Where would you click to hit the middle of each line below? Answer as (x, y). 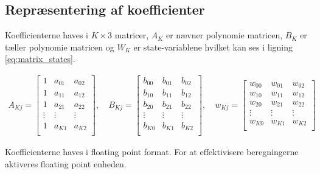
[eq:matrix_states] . (40, 59)
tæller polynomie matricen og (60, 47)
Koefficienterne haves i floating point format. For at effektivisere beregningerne (152, 152)
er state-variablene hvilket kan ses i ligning (213, 47)
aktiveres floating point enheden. (66, 163)
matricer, (132, 35)
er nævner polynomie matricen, (224, 35)
